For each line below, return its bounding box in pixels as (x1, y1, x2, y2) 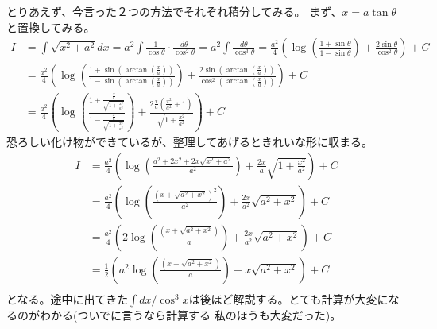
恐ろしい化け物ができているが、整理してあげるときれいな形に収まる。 (6, 134, 373, 150)
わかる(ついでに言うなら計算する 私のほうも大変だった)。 (39, 306, 342, 323)
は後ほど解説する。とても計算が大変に (188, 290, 389, 307)
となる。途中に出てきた (6, 290, 129, 307)
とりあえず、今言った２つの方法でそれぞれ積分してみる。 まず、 (6, 3, 342, 19)
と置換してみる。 (6, 18, 95, 35)
